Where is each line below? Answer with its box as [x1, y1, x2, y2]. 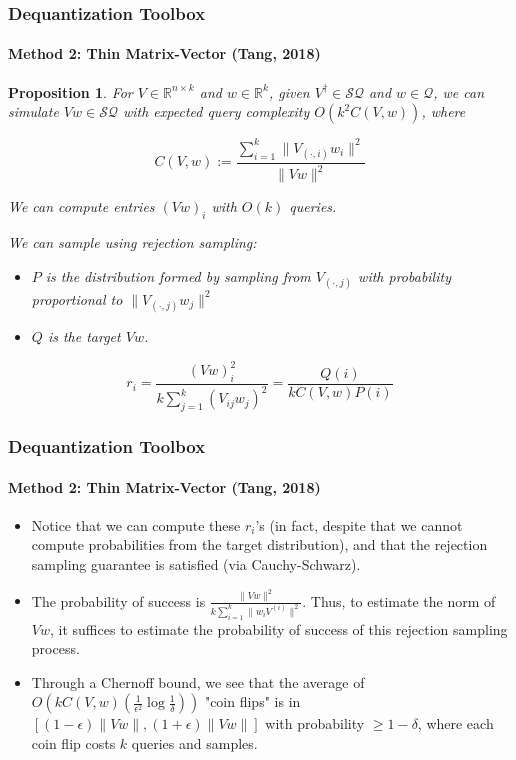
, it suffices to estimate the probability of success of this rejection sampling [50, 618, 508, 639]
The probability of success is [31, 590, 206, 611]
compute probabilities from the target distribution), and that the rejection [31, 534, 488, 555]
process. [31, 638, 80, 659]
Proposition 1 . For [8, 81, 133, 102]
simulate [8, 101, 59, 122]
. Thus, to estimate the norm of [302, 590, 496, 611]
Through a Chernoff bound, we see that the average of [31, 671, 365, 692]
